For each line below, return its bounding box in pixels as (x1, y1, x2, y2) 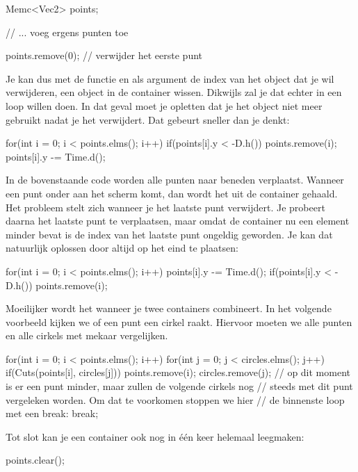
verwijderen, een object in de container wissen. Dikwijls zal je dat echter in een (6, 85, 342, 99)
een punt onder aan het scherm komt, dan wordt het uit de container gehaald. (6, 186, 338, 200)
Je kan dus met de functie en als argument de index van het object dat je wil (6, 71, 334, 86)
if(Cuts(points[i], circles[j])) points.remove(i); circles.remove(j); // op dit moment (6, 365, 350, 380)
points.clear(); (6, 453, 65, 467)
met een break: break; (6, 406, 99, 421)
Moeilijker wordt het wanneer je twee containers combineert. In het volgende (6, 301, 332, 316)
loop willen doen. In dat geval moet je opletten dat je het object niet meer (6, 98, 323, 113)
